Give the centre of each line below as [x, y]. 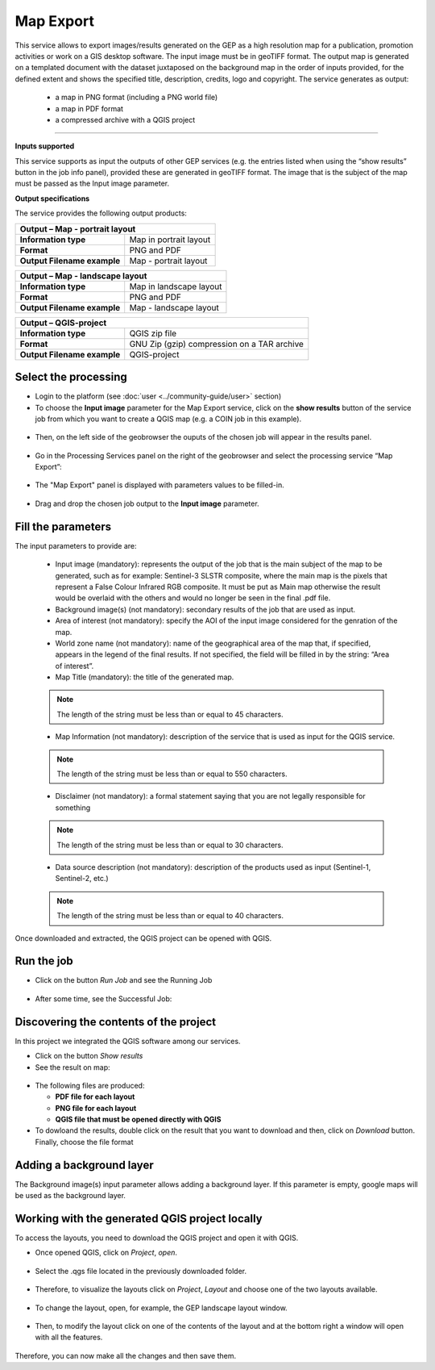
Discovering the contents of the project [116, 1022]
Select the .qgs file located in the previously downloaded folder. [141, 1271]
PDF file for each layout [95, 1096]
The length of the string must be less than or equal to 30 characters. [170, 845]
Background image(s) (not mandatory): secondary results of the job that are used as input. [205, 609]
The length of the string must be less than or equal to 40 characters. [170, 916]
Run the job [44, 961]
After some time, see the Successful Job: [104, 998]
